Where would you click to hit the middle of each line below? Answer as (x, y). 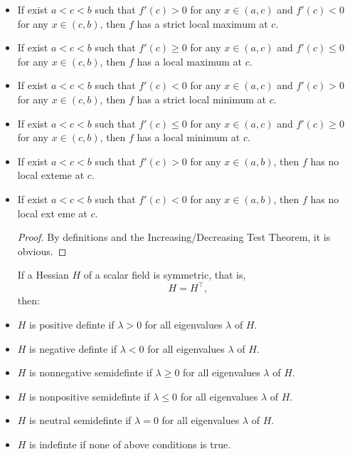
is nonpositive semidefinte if (90, 396)
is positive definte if (72, 324)
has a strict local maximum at (202, 23)
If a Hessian (43, 275)
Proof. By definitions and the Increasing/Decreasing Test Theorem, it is (174, 237)
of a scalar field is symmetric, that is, (165, 275)
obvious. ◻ (42, 251)
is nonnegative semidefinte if (91, 372)
